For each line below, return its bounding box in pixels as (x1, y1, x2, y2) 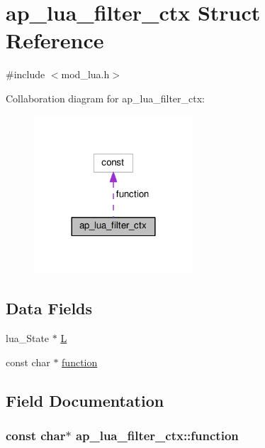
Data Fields (6, 297, 93, 319)
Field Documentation (6, 389, 164, 411)
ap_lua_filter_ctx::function (75, 426, 239, 444)
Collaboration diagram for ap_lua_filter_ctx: (6, 90, 205, 105)
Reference (6, 26, 104, 55)
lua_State (6, 331, 50, 345)
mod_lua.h (61, 67, 110, 82)
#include (6, 67, 45, 82)
